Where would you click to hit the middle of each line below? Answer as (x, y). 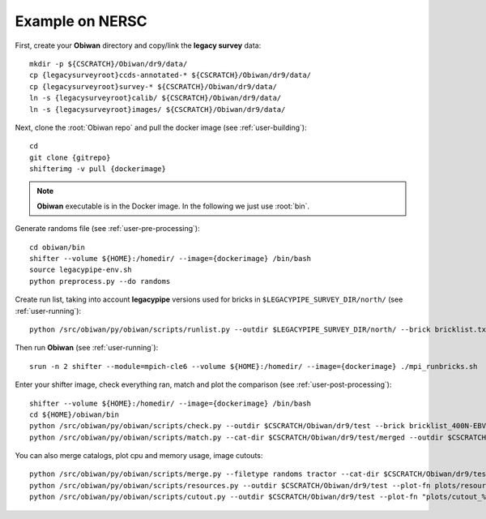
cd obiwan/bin (57, 247)
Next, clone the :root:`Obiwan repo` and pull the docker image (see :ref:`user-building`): (161, 127)
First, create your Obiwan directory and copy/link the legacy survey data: (138, 45)
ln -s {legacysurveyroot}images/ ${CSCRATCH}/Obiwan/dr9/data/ (158, 109)
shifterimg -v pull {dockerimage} (98, 169)
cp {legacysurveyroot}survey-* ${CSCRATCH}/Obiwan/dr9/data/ (153, 86)
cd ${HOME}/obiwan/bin (75, 414)
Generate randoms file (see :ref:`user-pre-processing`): (107, 229)
